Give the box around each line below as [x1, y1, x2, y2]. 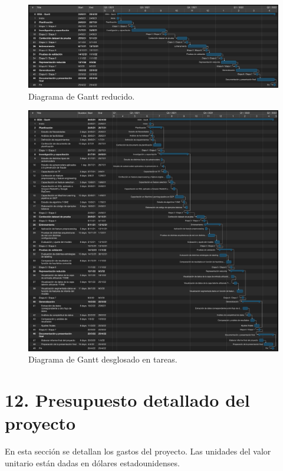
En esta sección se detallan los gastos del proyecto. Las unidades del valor [5, 445, 271, 457]
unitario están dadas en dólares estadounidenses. [5, 456, 180, 469]
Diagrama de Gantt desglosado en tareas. [28, 353, 177, 365]
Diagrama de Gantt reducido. [28, 90, 135, 102]
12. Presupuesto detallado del [5, 388, 250, 412]
